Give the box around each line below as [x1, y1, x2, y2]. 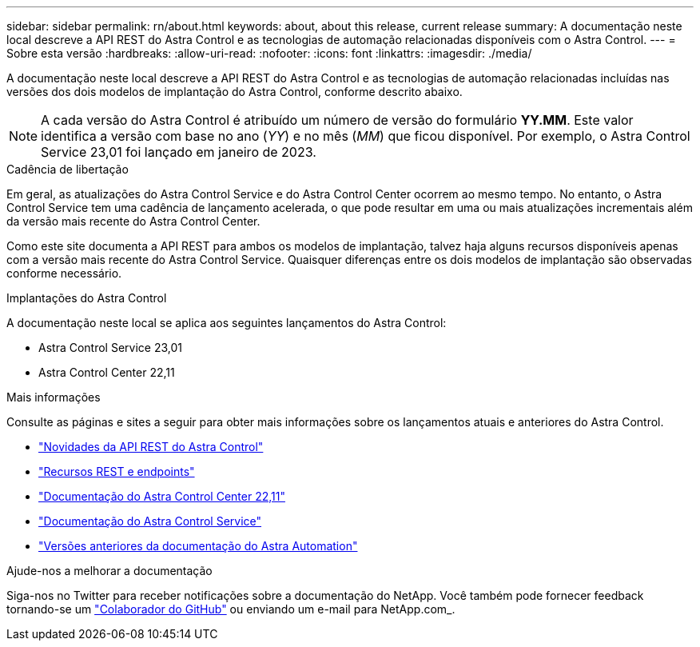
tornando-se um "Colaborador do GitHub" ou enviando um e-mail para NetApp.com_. [6, 602, 455, 616]
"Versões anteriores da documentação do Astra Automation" [38, 539, 358, 553]
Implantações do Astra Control [6, 291, 167, 305]
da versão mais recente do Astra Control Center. [6, 214, 261, 228]
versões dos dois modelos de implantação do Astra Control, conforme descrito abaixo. [6, 85, 463, 98]
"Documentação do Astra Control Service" [38, 514, 262, 528]
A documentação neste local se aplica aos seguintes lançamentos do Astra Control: [6, 316, 447, 329]
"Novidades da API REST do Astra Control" [38, 440, 264, 453]
